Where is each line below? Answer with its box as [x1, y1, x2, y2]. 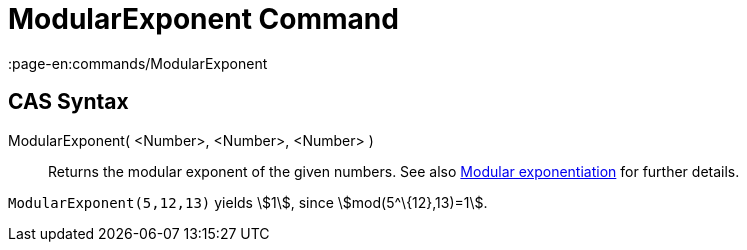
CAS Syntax [8, 89, 129, 115]
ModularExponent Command [8, 2, 399, 36]
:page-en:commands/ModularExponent [8, 54, 268, 72]
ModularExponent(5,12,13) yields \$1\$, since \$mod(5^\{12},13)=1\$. [8, 193, 488, 211]
